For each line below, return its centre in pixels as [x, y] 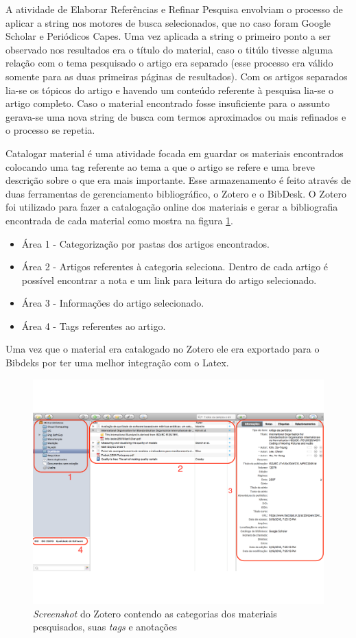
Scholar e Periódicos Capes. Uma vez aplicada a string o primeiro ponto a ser [168, 36]
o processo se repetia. [50, 130]
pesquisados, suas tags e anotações [105, 627]
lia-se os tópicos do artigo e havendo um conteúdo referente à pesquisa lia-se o [170, 90]
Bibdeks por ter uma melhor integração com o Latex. [117, 363]
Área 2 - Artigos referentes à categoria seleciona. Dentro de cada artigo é [175, 267]
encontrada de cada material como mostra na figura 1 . [119, 220]
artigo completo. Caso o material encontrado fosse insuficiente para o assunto [168, 103]
